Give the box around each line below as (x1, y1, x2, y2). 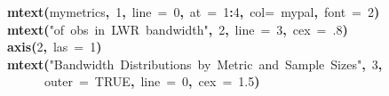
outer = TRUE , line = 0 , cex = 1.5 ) (44, 72, 260, 91)
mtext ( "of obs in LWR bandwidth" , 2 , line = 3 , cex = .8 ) (7, 20, 348, 38)
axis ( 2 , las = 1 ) (7, 37, 102, 56)
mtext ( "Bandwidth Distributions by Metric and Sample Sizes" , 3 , (7, 54, 383, 73)
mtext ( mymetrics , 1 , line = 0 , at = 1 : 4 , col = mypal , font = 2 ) (7, 3, 380, 20)
